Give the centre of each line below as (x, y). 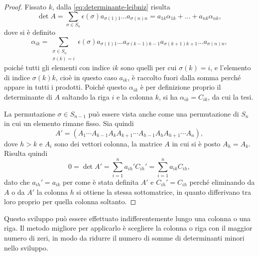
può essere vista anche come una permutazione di (164, 113)
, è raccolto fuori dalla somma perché (184, 77)
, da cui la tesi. (231, 96)
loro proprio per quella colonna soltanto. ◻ (70, 201)
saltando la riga (86, 96)
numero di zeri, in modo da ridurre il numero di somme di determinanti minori (124, 238)
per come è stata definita (101, 182)
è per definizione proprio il (181, 87)
